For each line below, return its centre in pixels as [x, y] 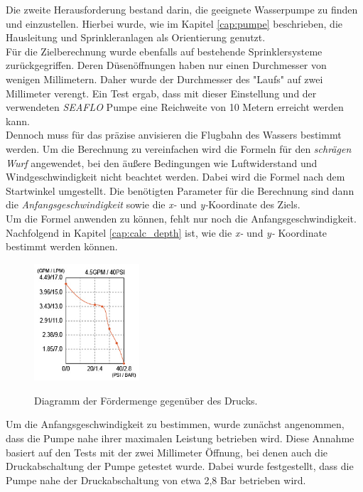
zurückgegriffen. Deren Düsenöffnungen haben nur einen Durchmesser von [166, 65]
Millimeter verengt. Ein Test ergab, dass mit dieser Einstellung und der [161, 93]
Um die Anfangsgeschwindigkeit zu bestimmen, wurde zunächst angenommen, [175, 424]
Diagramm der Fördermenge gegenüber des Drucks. [146, 400]
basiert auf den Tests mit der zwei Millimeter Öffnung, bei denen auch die [167, 452]
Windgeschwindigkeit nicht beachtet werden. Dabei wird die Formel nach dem [175, 177]
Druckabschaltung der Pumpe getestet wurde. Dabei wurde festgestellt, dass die [180, 466]
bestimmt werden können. [62, 246]
